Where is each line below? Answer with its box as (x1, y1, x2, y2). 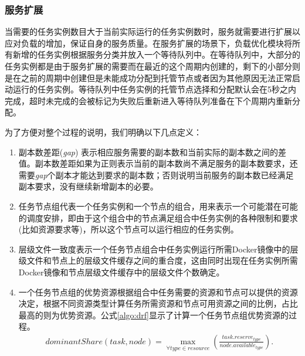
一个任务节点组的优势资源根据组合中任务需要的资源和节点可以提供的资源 (18, 285, 298, 298)
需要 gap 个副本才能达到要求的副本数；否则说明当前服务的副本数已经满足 (18, 168, 294, 181)
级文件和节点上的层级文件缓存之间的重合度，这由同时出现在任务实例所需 (18, 254, 298, 267)
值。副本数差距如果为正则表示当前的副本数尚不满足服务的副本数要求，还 (18, 157, 298, 169)
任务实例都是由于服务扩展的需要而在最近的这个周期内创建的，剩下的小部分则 (5, 60, 300, 72)
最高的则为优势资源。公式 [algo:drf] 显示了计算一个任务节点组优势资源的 (18, 308, 289, 321)
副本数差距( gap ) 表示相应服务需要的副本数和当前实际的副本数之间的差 (18, 145, 287, 158)
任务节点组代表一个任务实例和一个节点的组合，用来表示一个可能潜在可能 (18, 199, 298, 212)
